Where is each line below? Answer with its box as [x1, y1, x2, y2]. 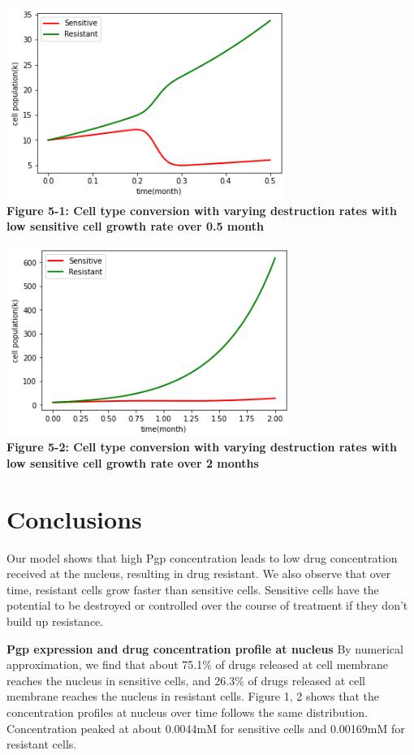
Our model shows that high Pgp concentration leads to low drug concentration [6, 549, 398, 566]
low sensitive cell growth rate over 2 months [6, 454, 259, 471]
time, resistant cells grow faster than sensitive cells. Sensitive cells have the [6, 580, 379, 598]
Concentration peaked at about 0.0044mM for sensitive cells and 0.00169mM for [6, 719, 405, 736]
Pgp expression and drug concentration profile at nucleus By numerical [6, 640, 403, 657]
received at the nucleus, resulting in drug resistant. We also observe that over [6, 565, 391, 582]
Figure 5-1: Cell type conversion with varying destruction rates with [6, 201, 397, 218]
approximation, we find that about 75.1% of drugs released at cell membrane [6, 656, 389, 673]
